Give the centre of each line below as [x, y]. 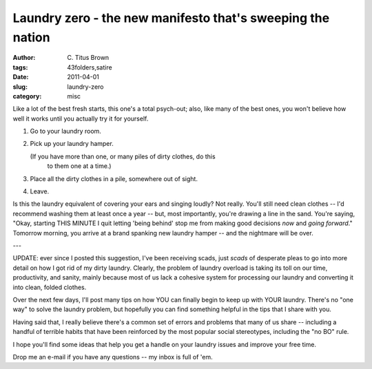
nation [32, 37]
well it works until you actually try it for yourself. [81, 118]
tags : [20, 67]
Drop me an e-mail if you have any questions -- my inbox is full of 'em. [113, 357]
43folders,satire [90, 67]
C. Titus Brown [88, 58]
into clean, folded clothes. [50, 287]
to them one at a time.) [79, 166]
